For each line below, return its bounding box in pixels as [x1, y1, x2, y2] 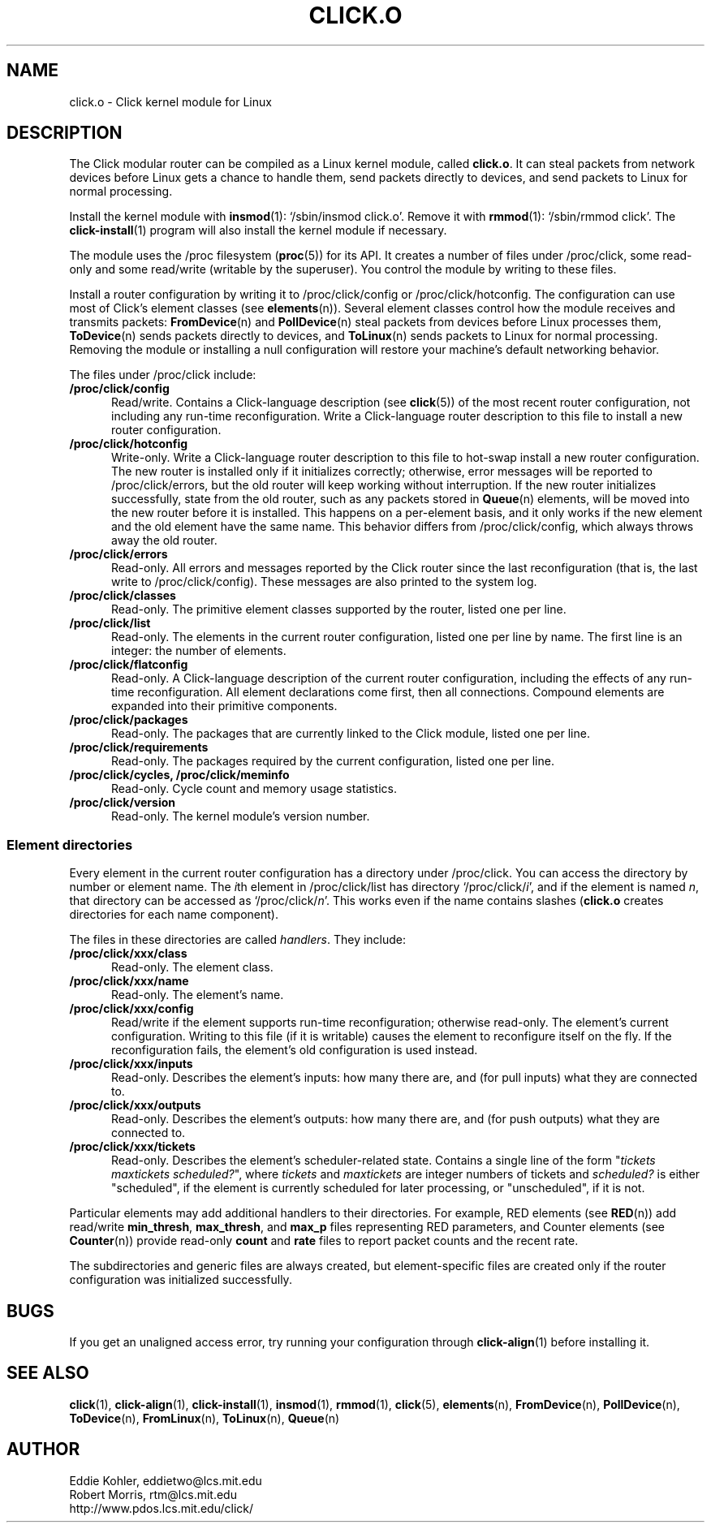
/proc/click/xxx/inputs [69, 1057, 193, 1071]
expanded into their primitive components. [111, 699, 338, 713]
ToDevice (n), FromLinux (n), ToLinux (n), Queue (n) [69, 1411, 340, 1425]
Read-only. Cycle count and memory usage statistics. [111, 782, 397, 796]
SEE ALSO [6, 1363, 89, 1384]
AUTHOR [6, 1439, 80, 1460]
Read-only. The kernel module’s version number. [111, 809, 370, 824]
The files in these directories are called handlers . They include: [69, 932, 407, 947]
